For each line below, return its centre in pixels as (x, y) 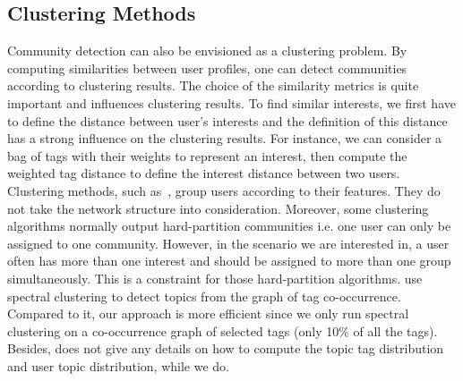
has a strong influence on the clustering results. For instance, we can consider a (225, 138)
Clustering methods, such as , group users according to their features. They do (224, 190)
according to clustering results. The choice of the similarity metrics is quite (213, 85)
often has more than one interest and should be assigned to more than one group (229, 261)
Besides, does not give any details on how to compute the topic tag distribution (226, 348)
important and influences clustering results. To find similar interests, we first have (231, 102)
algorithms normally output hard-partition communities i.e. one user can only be (229, 226)
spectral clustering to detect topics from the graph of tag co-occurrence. (204, 296)
